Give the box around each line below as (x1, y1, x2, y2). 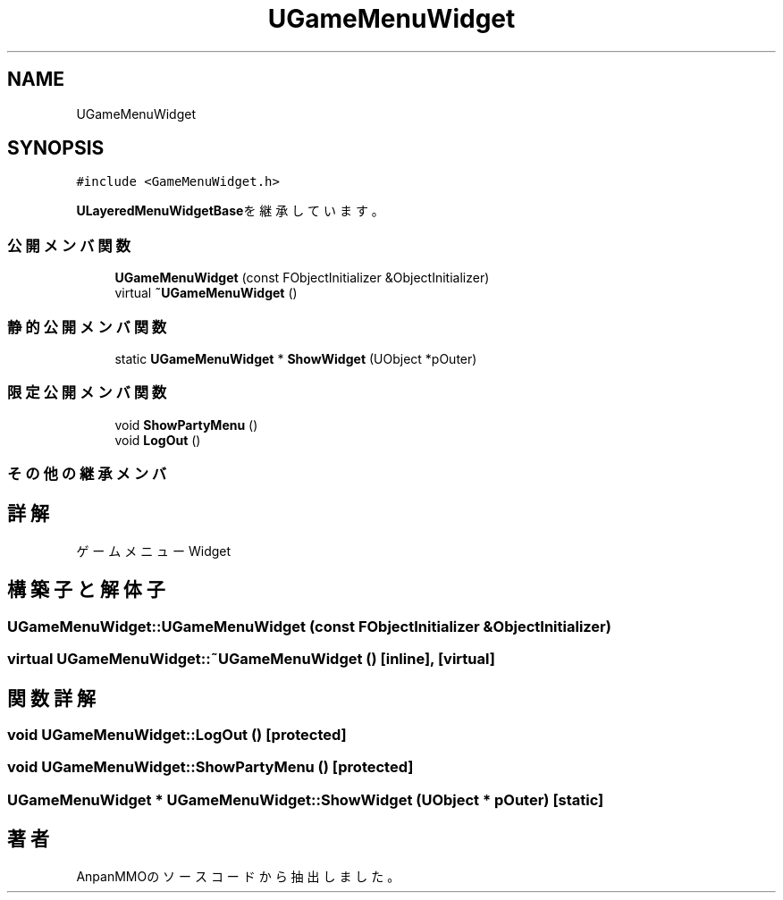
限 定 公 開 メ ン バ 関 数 (7, 383, 167, 402)
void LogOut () (114, 432, 201, 448)
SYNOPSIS (7, 137, 105, 160)
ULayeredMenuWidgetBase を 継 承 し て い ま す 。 (76, 203, 384, 219)
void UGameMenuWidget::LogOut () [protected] (7, 725, 347, 744)
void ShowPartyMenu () (114, 416, 258, 433)
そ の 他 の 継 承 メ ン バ (7, 465, 167, 484)
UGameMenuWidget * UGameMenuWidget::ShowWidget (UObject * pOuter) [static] (7, 790, 604, 809)
